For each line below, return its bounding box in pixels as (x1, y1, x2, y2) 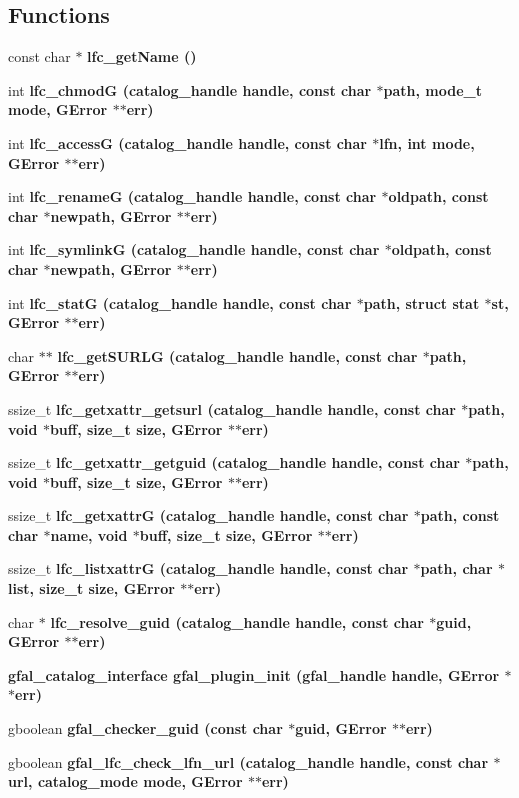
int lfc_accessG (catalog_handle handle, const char (8, 132, 367, 153)
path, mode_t (383, 79, 482, 100)
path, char (420, 558, 493, 579)
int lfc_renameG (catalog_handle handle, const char (8, 186, 377, 207)
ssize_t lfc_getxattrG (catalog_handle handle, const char (8, 505, 409, 526)
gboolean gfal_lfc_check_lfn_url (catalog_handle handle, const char (8, 751, 489, 772)
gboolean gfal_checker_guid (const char (8, 718, 283, 739)
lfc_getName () (87, 46, 197, 67)
